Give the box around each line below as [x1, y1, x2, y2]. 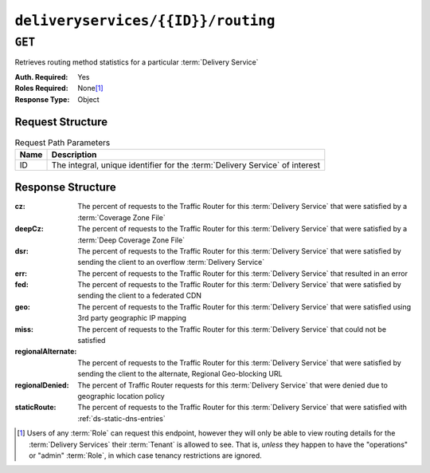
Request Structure [14, 116, 108, 129]
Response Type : [14, 94, 70, 104]
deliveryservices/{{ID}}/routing [14, 12, 276, 30]
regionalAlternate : [14, 347, 77, 357]
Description [51, 148, 97, 160]
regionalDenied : [14, 380, 69, 390]
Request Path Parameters [14, 136, 111, 148]
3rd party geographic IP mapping [77, 313, 187, 323]
